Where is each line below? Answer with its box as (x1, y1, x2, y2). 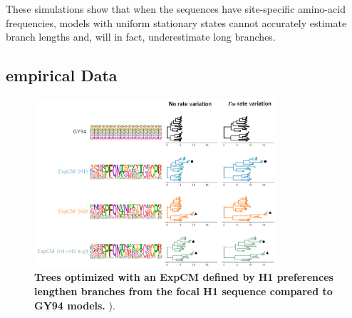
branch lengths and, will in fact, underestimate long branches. (6, 29, 276, 44)
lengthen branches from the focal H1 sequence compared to (34, 283, 333, 298)
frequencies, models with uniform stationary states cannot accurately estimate (6, 15, 347, 30)
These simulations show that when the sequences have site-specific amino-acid (6, 1, 346, 16)
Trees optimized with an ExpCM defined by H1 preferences (34, 270, 333, 284)
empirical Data (6, 64, 118, 86)
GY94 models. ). (34, 297, 115, 312)
